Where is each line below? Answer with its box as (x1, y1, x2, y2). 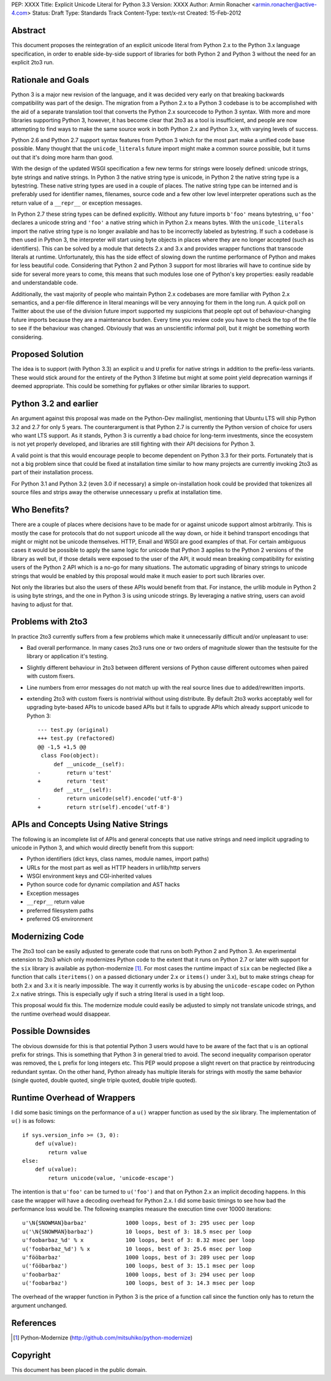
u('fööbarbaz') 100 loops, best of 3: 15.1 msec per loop (22, 1263, 255, 1269)
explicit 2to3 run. (11, 59, 55, 66)
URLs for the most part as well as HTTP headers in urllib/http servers (26, 864, 201, 871)
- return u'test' (37, 769, 112, 777)
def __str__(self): (53, 786, 112, 793)
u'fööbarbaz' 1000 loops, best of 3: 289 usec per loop (22, 1254, 255, 1261)
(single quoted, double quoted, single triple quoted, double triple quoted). (11, 1076, 197, 1084)
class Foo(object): (40, 752, 99, 759)
